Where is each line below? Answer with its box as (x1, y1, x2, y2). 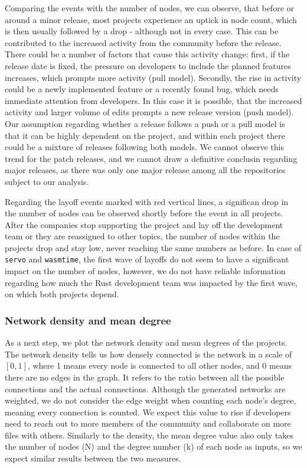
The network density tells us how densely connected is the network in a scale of (5, 347, 292, 360)
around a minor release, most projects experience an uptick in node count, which (5, 13, 297, 25)
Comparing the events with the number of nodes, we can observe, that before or (5, 2, 295, 14)
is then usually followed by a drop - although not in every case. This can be (5, 25, 279, 37)
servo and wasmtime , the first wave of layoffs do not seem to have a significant (5, 253, 289, 265)
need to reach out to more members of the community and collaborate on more (5, 417, 291, 430)
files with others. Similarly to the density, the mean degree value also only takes (5, 428, 293, 441)
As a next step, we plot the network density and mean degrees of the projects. (5, 336, 288, 349)
